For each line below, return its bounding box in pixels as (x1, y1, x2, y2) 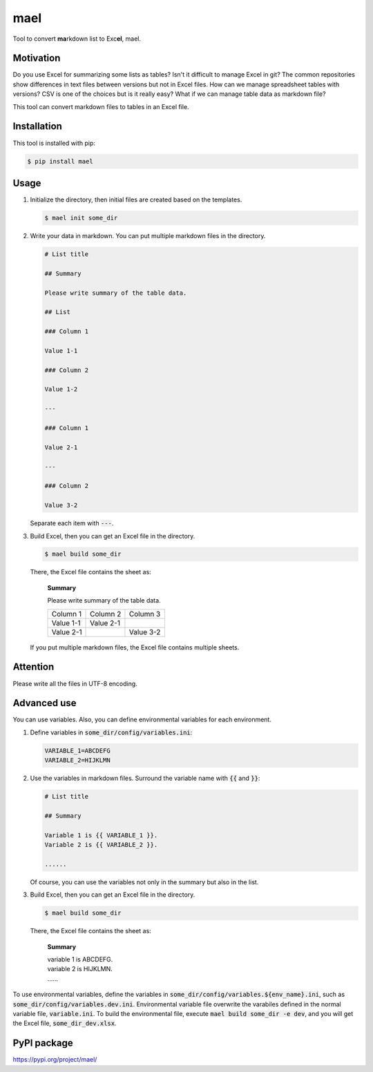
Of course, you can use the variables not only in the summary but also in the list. (30, 877, 259, 886)
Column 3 (128, 609, 161, 618)
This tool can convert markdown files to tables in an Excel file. (12, 102, 189, 110)
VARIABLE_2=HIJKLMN (44, 757, 111, 764)
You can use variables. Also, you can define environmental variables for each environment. (12, 715, 272, 724)
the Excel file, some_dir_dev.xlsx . (12, 1019, 117, 1028)
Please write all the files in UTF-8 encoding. (12, 679, 137, 688)
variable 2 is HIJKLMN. (47, 965, 113, 973)
